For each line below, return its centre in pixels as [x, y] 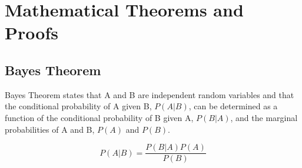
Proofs [31, 33]
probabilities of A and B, [50, 129]
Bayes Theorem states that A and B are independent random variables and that [150, 94]
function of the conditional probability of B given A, [99, 117]
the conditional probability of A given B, [78, 106]
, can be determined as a [233, 106]
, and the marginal [264, 117]
